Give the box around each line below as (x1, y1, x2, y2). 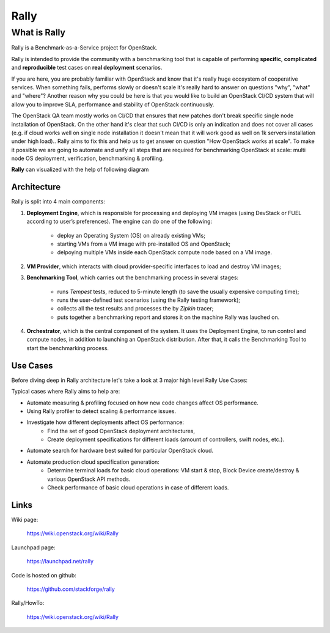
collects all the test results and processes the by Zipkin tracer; (57, 305, 214, 312)
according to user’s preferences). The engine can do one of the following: (26, 218, 213, 225)
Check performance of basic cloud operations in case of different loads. (47, 484, 229, 491)
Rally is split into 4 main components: (11, 198, 105, 205)
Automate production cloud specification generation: (26, 458, 160, 466)
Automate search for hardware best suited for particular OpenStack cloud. (26, 447, 214, 455)
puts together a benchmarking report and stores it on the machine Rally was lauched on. (57, 313, 280, 321)
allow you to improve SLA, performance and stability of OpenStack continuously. (11, 101, 215, 108)
